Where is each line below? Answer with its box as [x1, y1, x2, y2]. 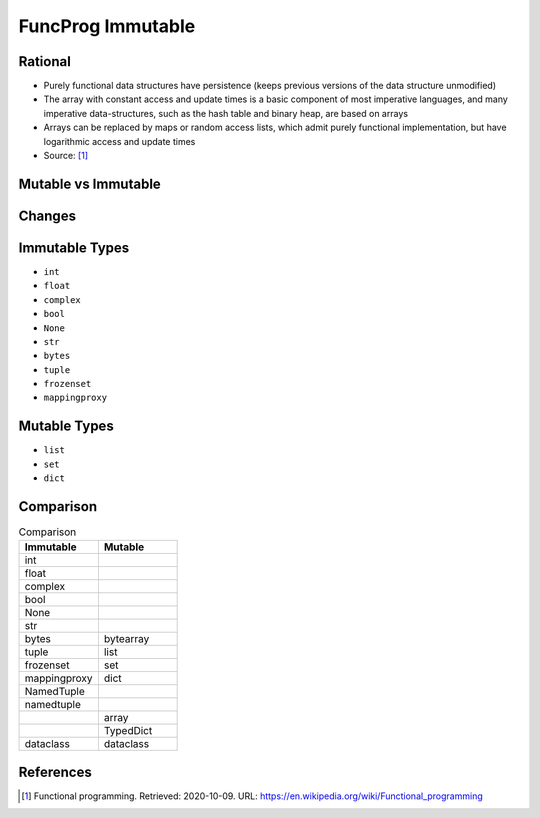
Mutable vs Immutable [18, 175, 162, 192]
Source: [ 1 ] [43, 150, 89, 162]
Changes [18, 207, 77, 224]
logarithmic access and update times [43, 135, 196, 147]
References [18, 763, 92, 780]
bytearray [103, 632, 150, 646]
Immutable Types [18, 239, 130, 256]
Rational [18, 53, 72, 70]
